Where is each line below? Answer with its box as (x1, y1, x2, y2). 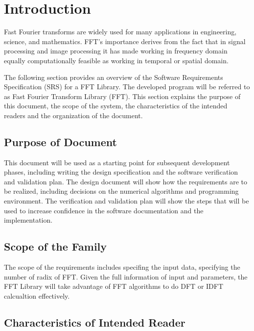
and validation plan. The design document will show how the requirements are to (4, 176, 247, 186)
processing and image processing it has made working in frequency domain (4, 46, 228, 56)
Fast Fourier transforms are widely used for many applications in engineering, (4, 26, 237, 37)
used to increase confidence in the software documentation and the (4, 205, 204, 215)
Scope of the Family (4, 239, 107, 254)
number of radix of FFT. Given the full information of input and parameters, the (4, 271, 248, 281)
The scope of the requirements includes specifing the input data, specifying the (4, 262, 240, 272)
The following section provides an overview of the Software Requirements (4, 72, 223, 82)
